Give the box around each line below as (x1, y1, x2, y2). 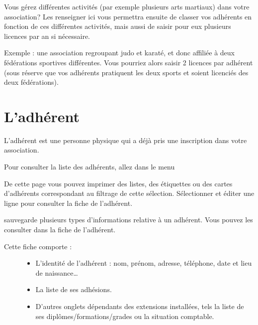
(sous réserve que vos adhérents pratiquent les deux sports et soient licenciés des (4, 67, 249, 77)
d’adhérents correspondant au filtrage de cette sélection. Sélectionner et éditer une (4, 188, 255, 198)
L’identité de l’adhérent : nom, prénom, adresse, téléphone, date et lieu (35, 258, 252, 268)
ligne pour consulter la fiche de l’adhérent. (4, 197, 133, 208)
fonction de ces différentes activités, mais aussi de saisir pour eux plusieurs (4, 21, 231, 31)
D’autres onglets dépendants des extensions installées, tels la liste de (35, 301, 244, 311)
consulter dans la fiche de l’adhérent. (4, 224, 116, 235)
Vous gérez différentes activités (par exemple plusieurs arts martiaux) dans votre (4, 1, 250, 11)
